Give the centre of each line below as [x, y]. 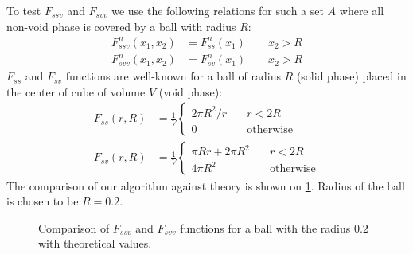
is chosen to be [43, 201]
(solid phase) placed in [351, 76]
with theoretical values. [95, 243]
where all [362, 10]
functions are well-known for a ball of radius [173, 76]
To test [24, 10]
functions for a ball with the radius [265, 227]
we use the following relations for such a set [218, 10]
